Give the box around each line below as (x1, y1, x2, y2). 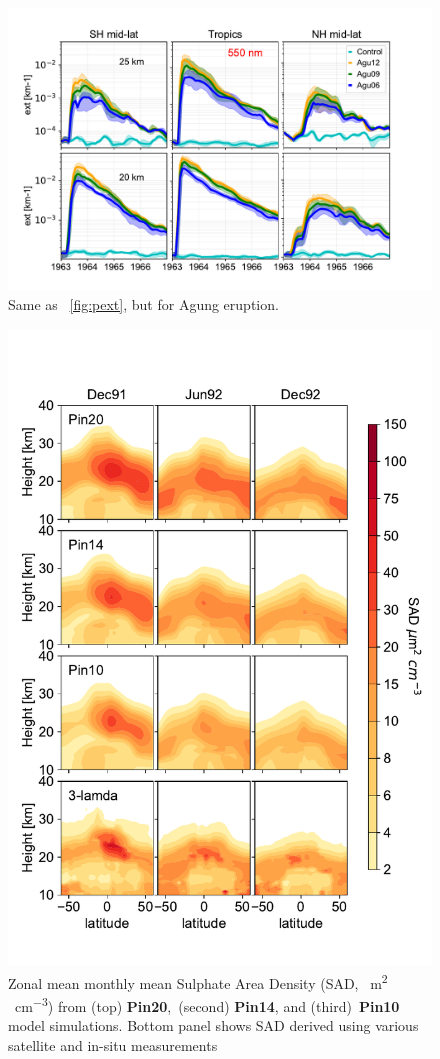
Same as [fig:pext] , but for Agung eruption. (8, 293, 279, 314)
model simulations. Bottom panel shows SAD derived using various (8, 1015, 419, 1036)
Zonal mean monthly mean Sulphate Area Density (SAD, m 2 (8, 969, 388, 993)
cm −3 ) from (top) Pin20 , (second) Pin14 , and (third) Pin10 (14, 993, 400, 1016)
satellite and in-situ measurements (8, 1034, 218, 1055)
